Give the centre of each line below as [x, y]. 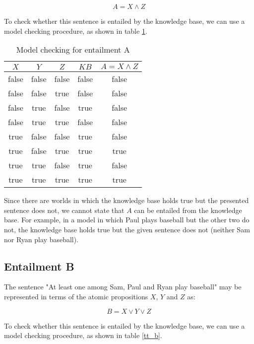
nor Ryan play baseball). [41, 239]
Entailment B [39, 266]
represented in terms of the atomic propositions [76, 296]
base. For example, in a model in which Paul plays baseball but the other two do [127, 220]
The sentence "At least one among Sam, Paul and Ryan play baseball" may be [123, 287]
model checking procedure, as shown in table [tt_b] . [83, 335]
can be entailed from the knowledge [188, 210]
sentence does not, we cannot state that [64, 210]
